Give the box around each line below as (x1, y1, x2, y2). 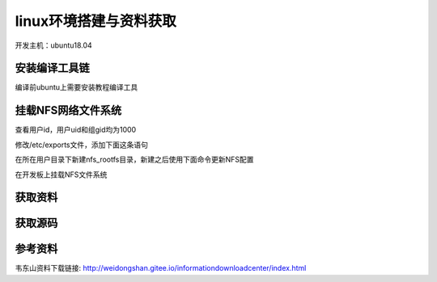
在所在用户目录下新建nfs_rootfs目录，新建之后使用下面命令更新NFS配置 (15, 154, 254, 165)
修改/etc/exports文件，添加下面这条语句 (15, 140, 149, 149)
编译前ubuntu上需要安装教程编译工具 (15, 82, 138, 92)
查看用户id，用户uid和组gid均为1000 (15, 125, 137, 135)
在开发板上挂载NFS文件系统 (15, 170, 108, 179)
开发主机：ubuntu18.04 (15, 40, 92, 50)
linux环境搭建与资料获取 (15, 12, 177, 30)
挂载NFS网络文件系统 (15, 103, 122, 117)
